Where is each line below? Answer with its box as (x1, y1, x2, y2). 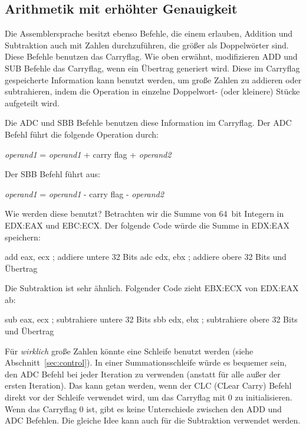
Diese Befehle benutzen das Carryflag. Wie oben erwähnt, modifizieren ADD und (5, 50, 298, 63)
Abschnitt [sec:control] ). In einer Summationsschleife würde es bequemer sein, (5, 356, 287, 369)
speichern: (5, 230, 41, 243)
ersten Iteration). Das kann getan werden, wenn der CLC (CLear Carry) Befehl (5, 379, 292, 392)
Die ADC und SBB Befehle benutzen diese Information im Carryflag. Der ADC (5, 116, 292, 129)
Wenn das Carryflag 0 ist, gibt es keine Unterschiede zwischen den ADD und (5, 402, 282, 415)
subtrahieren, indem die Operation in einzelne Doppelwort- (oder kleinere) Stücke (5, 85, 300, 97)
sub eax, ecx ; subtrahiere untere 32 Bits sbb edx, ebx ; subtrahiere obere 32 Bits (5, 313, 298, 325)
